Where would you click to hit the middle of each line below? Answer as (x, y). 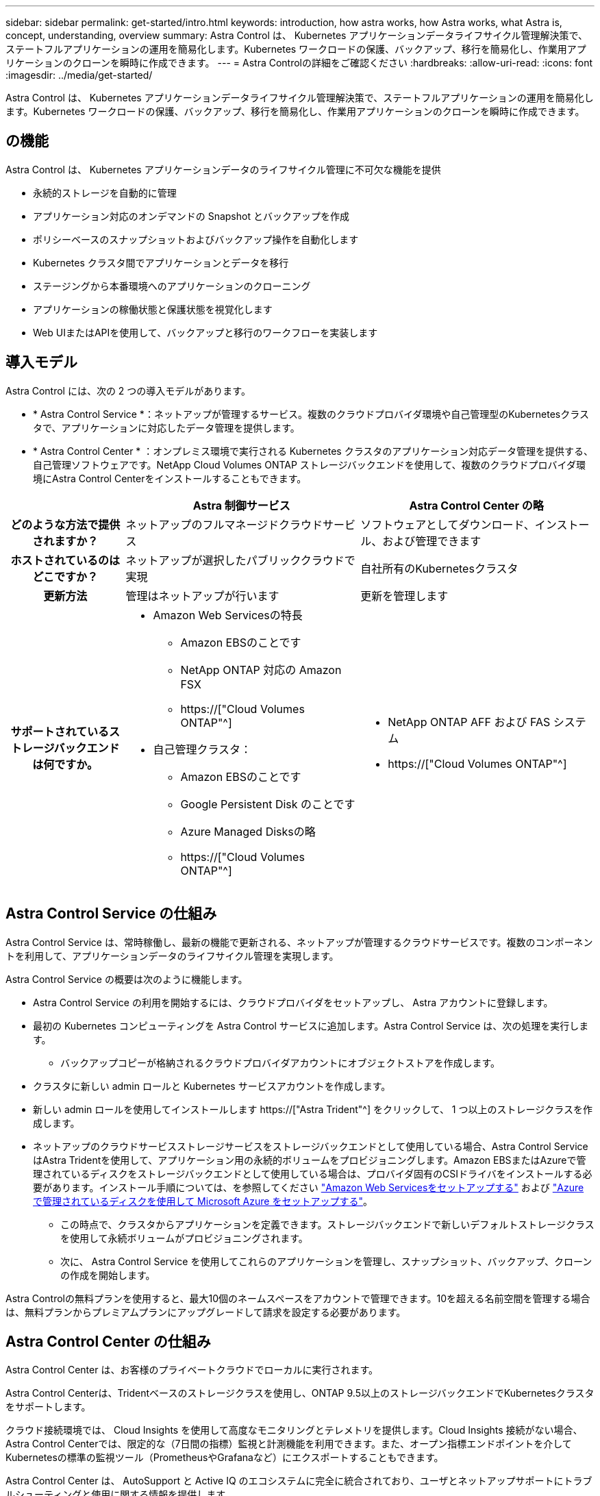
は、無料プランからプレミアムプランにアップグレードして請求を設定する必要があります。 (206, 1312)
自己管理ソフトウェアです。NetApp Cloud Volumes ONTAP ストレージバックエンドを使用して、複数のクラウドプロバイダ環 (310, 464)
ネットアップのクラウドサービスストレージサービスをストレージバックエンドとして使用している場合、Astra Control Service (311, 1146)
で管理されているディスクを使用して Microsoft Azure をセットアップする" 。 (203, 1201)
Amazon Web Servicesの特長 (228, 615)
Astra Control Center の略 (476, 505)
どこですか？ (65, 576)
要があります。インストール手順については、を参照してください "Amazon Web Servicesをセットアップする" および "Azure (309, 1187)
